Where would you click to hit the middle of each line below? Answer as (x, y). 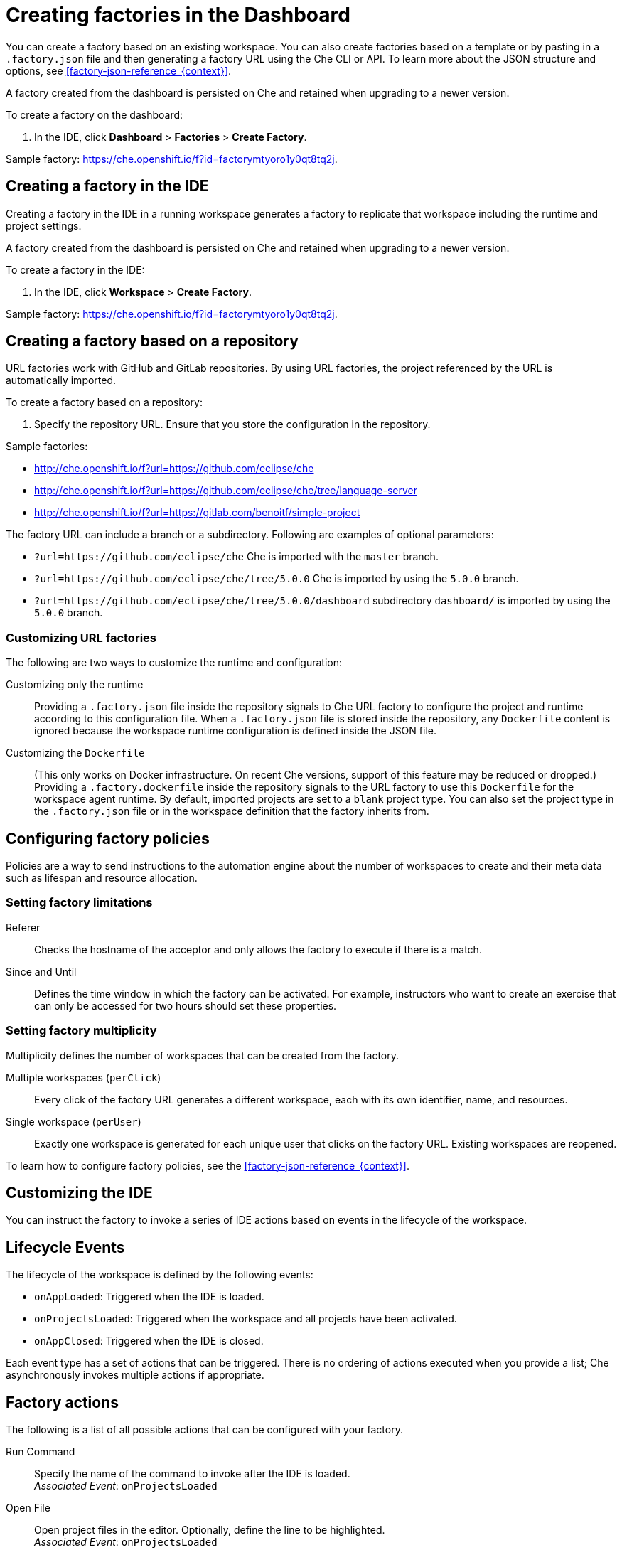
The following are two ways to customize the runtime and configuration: (174, 663)
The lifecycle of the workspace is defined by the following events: (160, 1275)
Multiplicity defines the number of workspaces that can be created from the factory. (203, 1055)
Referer (23, 927)
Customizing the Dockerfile (75, 753)
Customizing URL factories (81, 637)
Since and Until (41, 971)
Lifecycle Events (65, 1247)
